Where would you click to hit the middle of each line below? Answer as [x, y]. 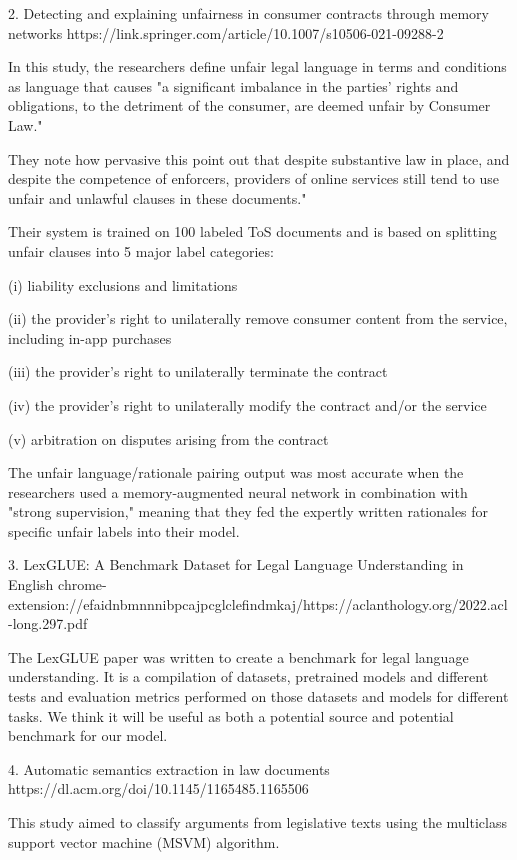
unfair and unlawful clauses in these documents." [157, 197]
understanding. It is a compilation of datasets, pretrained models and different [248, 676]
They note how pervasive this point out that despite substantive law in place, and [259, 158]
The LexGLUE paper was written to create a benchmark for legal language [238, 656]
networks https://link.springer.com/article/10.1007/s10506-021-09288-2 [226, 32]
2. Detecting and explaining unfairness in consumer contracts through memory [248, 13]
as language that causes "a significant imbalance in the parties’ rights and [233, 85]
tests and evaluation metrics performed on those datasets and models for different [258, 696]
